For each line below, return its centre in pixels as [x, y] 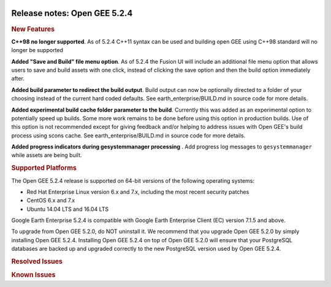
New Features [33, 29]
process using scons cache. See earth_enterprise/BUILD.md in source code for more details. [128, 136]
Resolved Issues [37, 262]
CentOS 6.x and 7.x [51, 201]
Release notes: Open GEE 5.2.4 [72, 13]
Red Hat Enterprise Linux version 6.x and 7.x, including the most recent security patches [138, 192]
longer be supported [37, 50]
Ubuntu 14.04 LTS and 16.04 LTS [68, 209]
